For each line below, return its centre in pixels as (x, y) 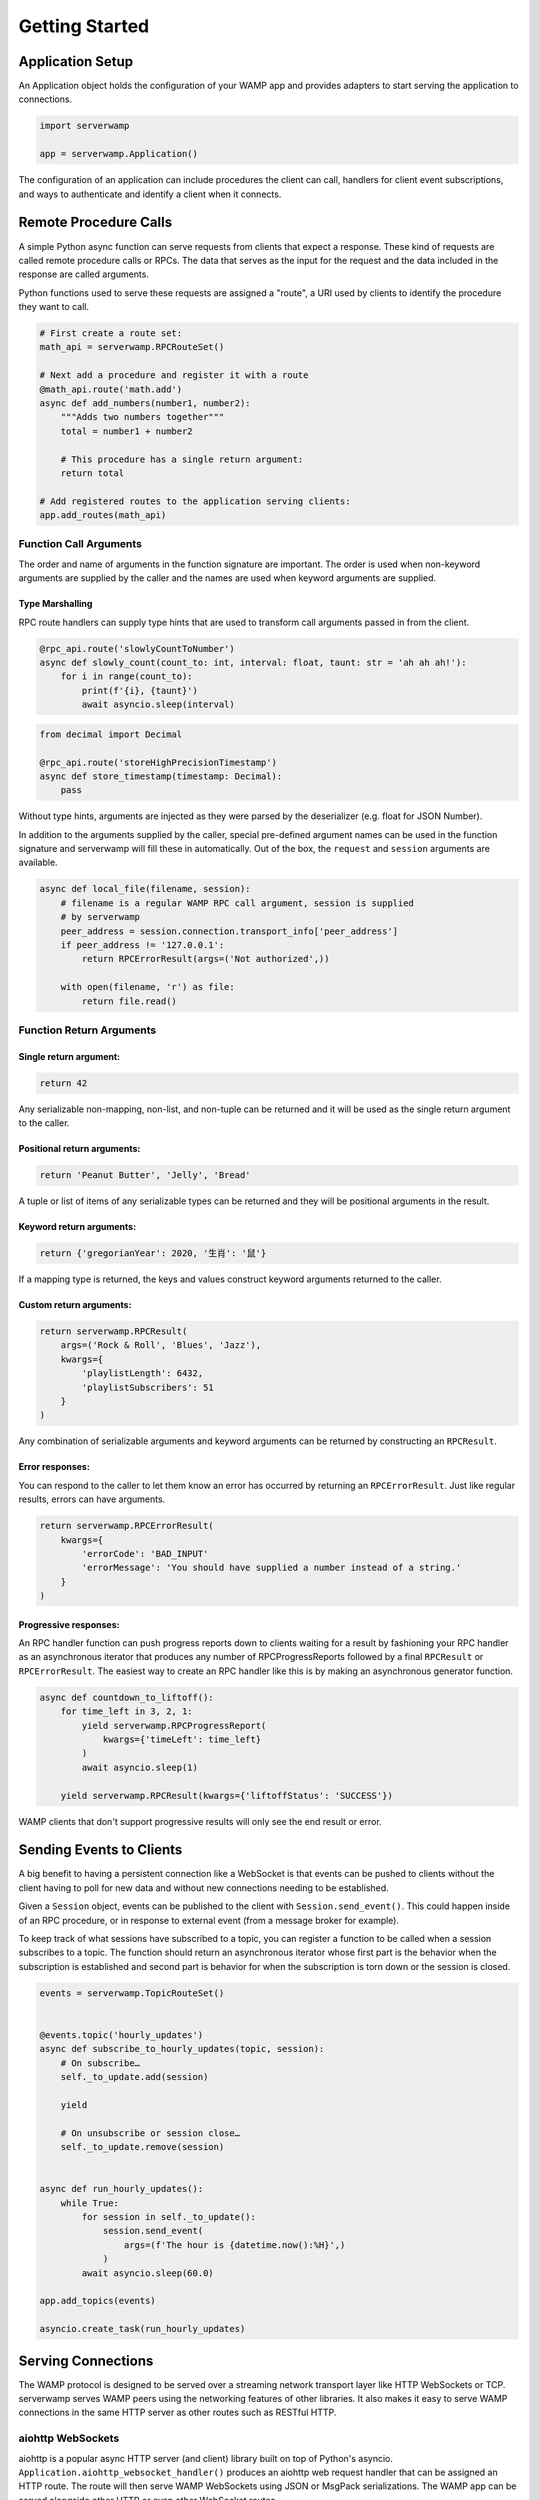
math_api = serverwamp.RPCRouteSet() (132, 347)
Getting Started (84, 26)
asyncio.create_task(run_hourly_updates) (142, 2329)
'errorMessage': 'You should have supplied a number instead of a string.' (271, 1568)
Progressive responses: (69, 1624)
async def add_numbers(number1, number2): (145, 403)
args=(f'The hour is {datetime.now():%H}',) (234, 2244)
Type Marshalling (55, 604)
